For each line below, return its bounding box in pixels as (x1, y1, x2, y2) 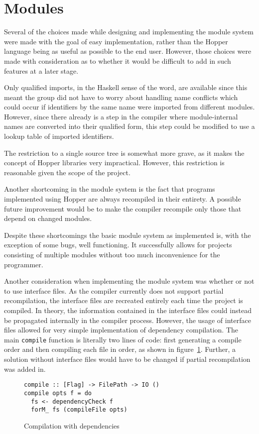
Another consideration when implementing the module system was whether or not (4, 276, 255, 286)
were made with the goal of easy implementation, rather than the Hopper (4, 36, 228, 46)
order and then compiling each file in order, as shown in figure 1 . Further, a (4, 344, 236, 354)
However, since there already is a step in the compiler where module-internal (4, 111, 238, 121)
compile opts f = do (24, 389, 92, 397)
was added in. (4, 363, 46, 374)
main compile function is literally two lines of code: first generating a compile (4, 334, 242, 344)
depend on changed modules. (4, 213, 92, 223)
